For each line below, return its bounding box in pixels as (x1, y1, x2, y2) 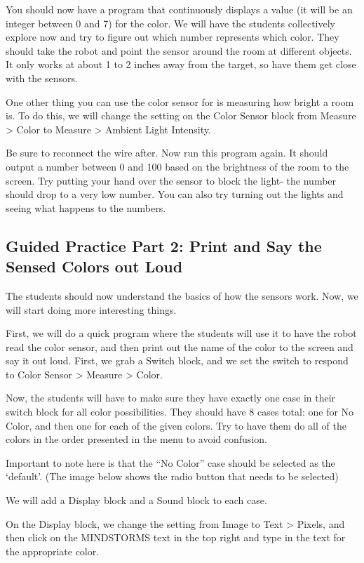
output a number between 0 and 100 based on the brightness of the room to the (6, 159, 349, 173)
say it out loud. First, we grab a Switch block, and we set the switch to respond (6, 353, 349, 368)
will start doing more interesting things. (6, 302, 177, 317)
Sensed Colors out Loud (6, 256, 183, 277)
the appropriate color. (6, 543, 100, 558)
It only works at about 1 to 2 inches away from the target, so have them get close (6, 57, 356, 72)
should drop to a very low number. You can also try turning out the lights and (6, 187, 344, 201)
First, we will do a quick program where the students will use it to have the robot (6, 326, 357, 340)
